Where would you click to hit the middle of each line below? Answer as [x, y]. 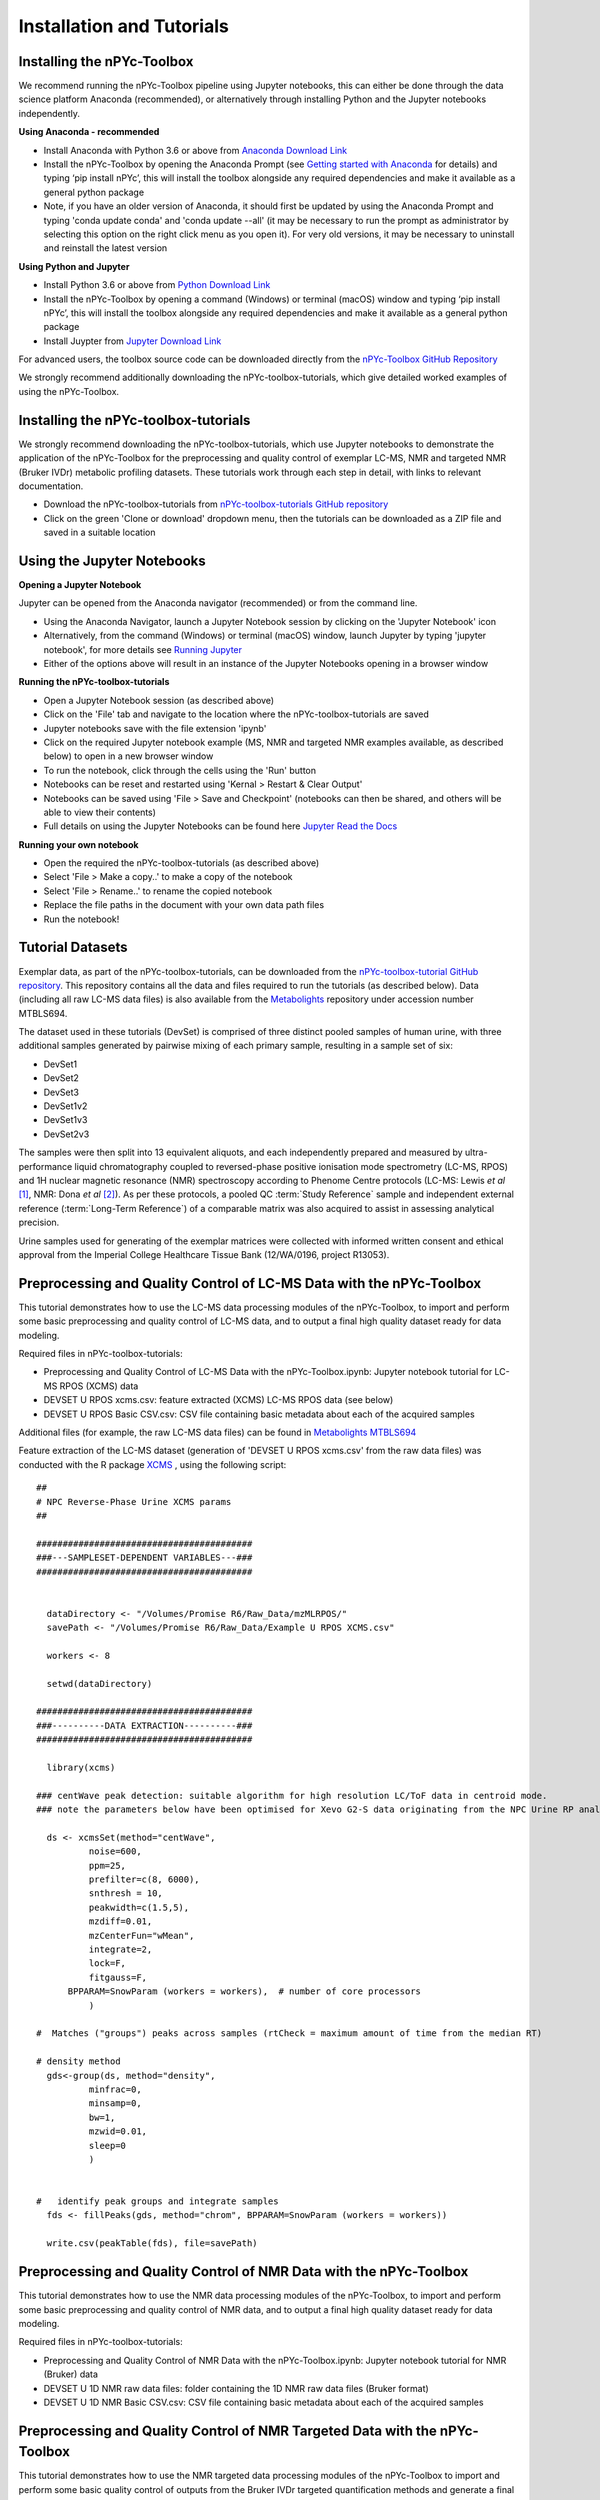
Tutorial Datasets [73, 947]
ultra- [477, 1152]
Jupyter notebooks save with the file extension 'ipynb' [155, 728]
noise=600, [115, 1851]
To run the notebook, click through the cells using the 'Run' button [180, 770]
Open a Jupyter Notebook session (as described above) [159, 700]
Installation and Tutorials [123, 26]
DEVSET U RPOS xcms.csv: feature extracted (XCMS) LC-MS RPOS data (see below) [218, 1400]
